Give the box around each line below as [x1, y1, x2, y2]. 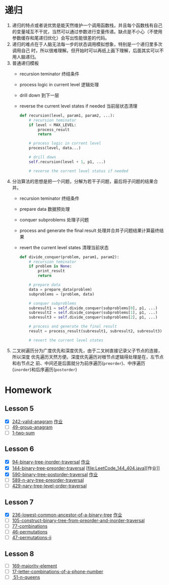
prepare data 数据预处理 [19, 206, 70, 212]
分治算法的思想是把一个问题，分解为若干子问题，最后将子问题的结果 [12, 178, 154, 184]
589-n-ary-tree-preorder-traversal [12, 477, 84, 483]
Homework [5, 384, 52, 396]
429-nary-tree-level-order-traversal [12, 483, 87, 489]
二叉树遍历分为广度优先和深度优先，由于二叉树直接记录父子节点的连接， [12, 347, 162, 354]
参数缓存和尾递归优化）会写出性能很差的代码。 [12, 35, 109, 41]
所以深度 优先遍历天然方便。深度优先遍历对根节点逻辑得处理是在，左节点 [12, 354, 164, 360]
